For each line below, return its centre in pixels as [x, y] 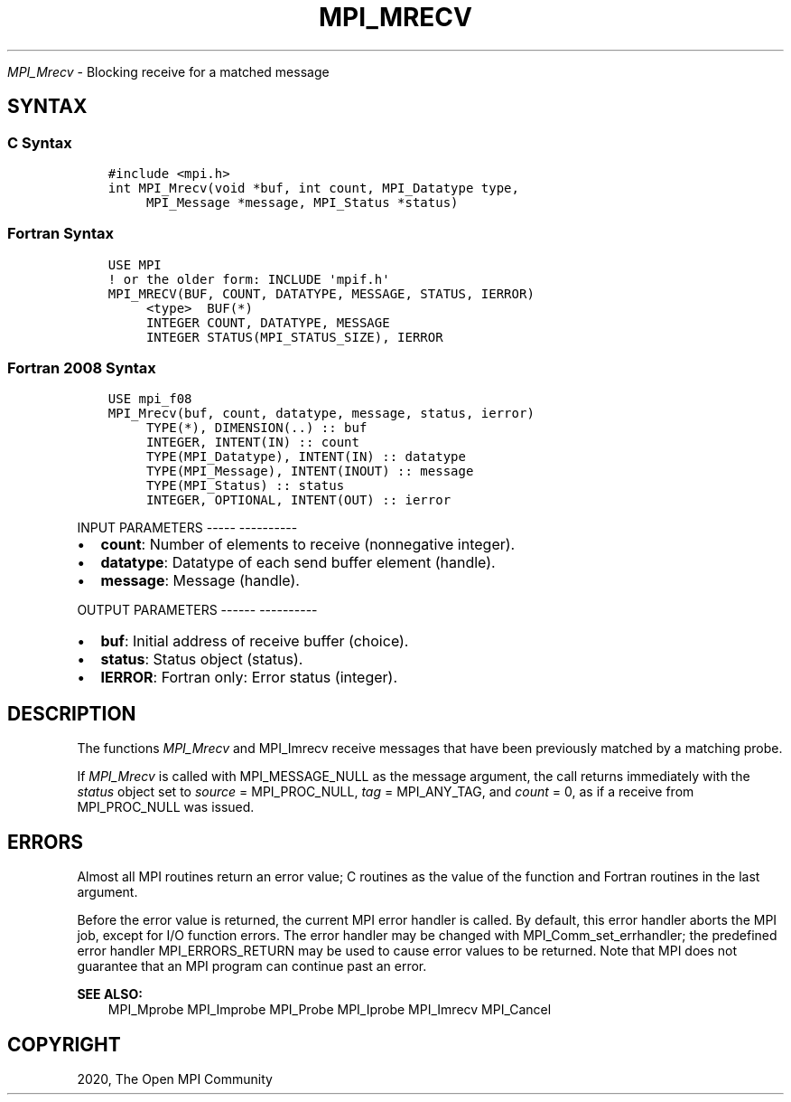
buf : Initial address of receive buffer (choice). [255, 641]
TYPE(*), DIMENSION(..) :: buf [256, 428]
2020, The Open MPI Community [175, 1079]
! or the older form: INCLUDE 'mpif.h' [249, 279]
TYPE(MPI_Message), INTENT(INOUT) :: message [310, 471]
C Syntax [40, 142]
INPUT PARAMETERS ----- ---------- [187, 528]
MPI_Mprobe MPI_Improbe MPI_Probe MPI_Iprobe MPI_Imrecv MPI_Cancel [330, 1010]
